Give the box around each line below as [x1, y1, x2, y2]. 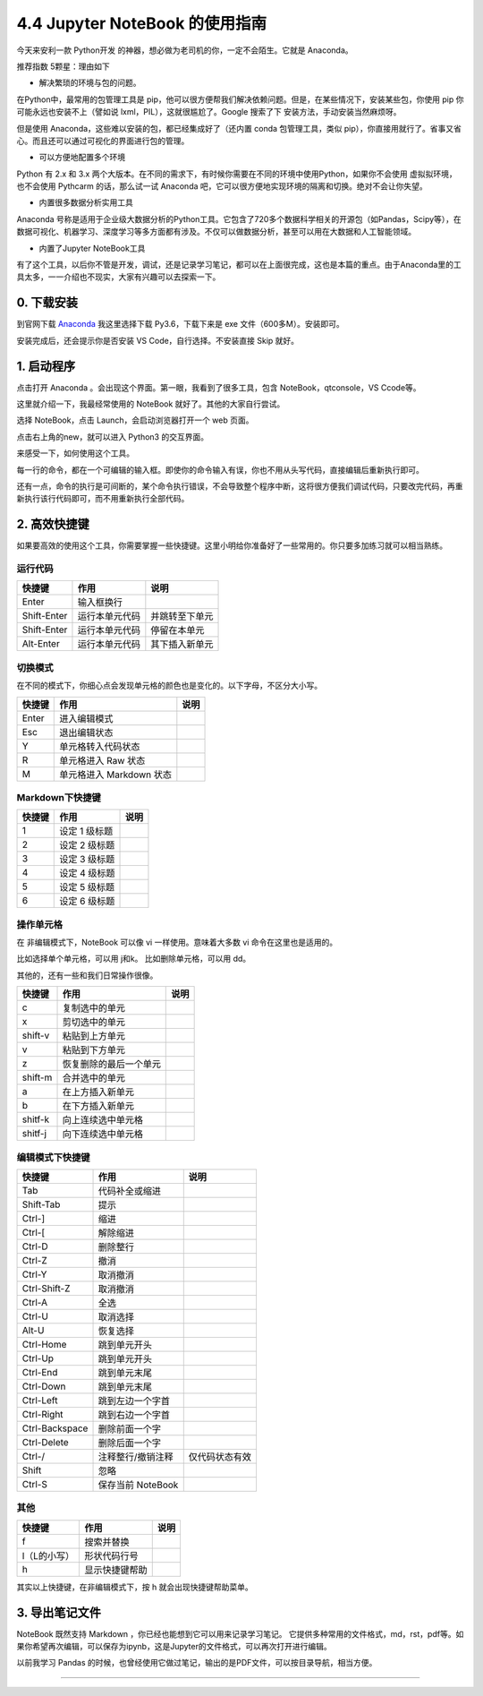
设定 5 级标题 [59, 881, 115, 894]
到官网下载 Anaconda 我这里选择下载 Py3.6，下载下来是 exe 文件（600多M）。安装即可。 [16, 319, 344, 330]
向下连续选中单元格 [62, 1128, 143, 1141]
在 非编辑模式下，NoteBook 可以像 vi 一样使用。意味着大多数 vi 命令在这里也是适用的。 [16, 937, 338, 948]
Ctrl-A [21, 1296, 48, 1308]
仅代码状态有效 [188, 1451, 252, 1463]
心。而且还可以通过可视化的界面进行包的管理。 [16, 135, 190, 146]
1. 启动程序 [16, 358, 76, 373]
